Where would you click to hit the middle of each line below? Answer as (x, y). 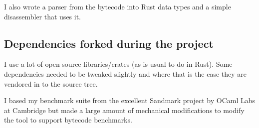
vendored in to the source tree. (51, 83)
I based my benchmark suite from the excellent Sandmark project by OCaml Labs (130, 100)
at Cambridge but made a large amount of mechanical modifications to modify (124, 110)
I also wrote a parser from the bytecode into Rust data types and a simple (118, 6)
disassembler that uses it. (43, 16)
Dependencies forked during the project (109, 43)
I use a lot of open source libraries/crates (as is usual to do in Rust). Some (118, 64)
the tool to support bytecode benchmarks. (68, 120)
